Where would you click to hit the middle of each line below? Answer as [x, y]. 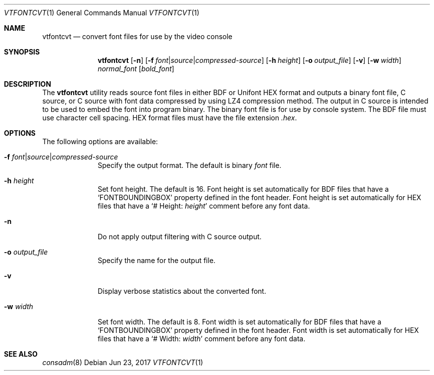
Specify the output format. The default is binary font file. [190, 165]
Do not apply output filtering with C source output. [180, 237]
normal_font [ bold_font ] [136, 69]
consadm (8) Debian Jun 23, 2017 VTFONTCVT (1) [123, 362]
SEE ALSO [21, 354]
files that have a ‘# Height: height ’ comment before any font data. [204, 206]
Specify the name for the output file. [157, 260]
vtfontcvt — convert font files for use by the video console [137, 36]
